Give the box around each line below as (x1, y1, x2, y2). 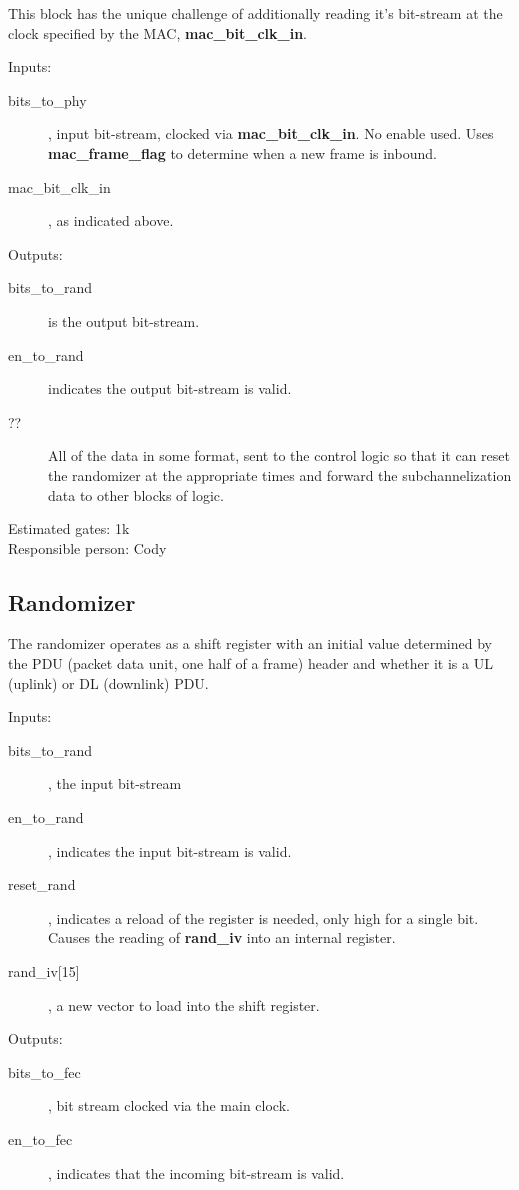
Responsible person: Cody (8, 537, 167, 558)
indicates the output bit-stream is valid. (48, 378, 292, 399)
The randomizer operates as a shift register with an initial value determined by (8, 633, 492, 654)
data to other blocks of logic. (48, 484, 224, 505)
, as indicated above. (48, 210, 174, 231)
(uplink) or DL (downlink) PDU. (8, 672, 209, 693)
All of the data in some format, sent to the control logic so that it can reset (48, 445, 510, 466)
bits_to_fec (8, 1061, 81, 1082)
